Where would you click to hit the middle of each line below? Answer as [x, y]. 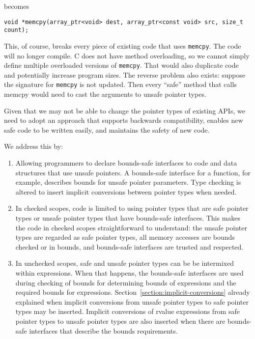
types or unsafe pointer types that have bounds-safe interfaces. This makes [128, 218]
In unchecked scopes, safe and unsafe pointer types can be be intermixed [125, 263]
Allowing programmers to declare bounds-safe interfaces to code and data [126, 163]
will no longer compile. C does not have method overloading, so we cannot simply [127, 55]
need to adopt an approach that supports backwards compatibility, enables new [124, 120]
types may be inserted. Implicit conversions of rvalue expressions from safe [127, 311]
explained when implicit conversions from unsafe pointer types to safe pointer [132, 301]
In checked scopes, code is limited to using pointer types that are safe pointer [132, 208]
